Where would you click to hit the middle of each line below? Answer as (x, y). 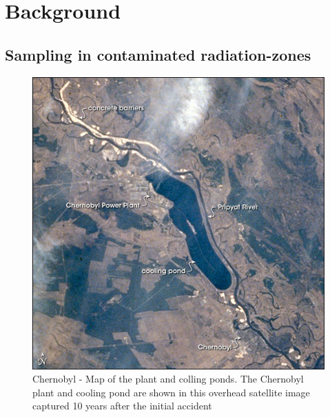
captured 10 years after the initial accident (122, 406)
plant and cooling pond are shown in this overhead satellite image (171, 392)
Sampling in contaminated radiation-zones (158, 54)
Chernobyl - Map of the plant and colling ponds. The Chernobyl (168, 379)
